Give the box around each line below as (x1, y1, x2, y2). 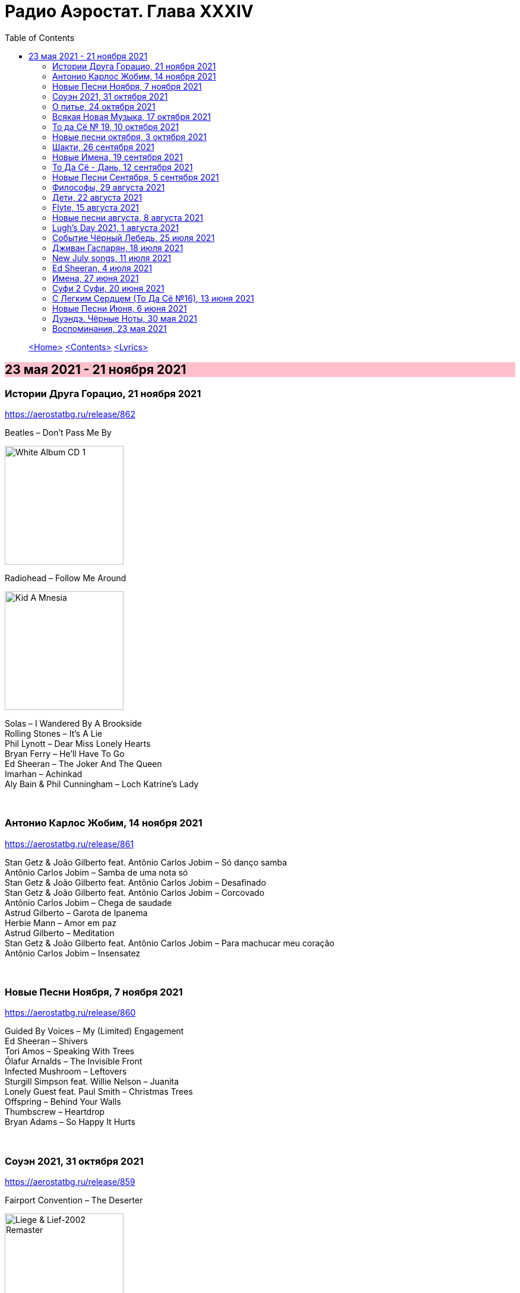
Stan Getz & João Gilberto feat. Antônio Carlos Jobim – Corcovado (5, 887, 265, 898)
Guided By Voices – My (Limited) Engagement (5, 1026, 184, 1037)
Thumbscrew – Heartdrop (5, 1107, 105, 1117)
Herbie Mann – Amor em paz (5, 917, 117, 928)
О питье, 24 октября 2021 (52, 101, 156, 112)
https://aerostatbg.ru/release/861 (5, 838, 134, 849)
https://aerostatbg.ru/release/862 (5, 408, 136, 419)
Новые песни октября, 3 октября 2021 (52, 131, 207, 142)
